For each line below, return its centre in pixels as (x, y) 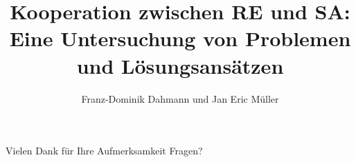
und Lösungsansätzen (180, 65)
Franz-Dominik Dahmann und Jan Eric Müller (180, 98)
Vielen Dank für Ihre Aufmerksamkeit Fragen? (104, 151)
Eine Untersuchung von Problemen (180, 38)
